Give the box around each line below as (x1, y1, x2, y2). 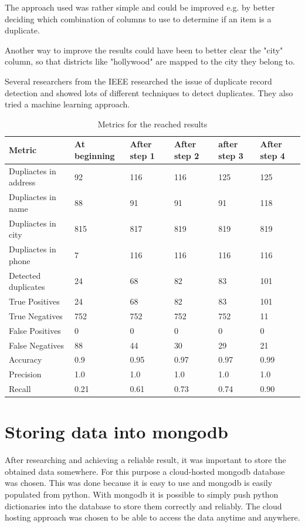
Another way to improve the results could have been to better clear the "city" (5, 43, 283, 56)
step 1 (130, 149, 155, 161)
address (9, 176, 36, 188)
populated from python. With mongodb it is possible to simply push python (5, 488, 279, 501)
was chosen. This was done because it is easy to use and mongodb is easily (5, 477, 273, 489)
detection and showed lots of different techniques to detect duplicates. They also (5, 86, 293, 99)
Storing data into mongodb (5, 420, 228, 444)
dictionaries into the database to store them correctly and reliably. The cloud (5, 499, 282, 512)
